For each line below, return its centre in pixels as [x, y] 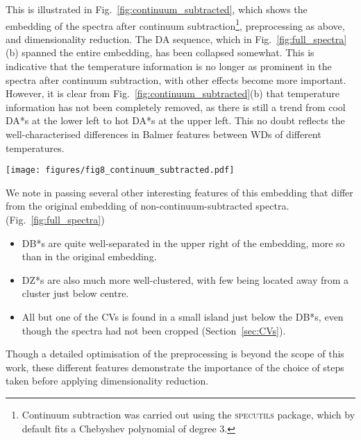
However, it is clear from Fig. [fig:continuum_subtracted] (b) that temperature [173, 93]
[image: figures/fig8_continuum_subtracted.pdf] [120, 170]
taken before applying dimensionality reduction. [107, 381]
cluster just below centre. [75, 293]
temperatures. [35, 147]
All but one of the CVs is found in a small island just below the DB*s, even [183, 316]
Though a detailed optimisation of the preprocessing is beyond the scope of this [175, 354]
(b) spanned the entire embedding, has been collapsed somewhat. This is [160, 52]
